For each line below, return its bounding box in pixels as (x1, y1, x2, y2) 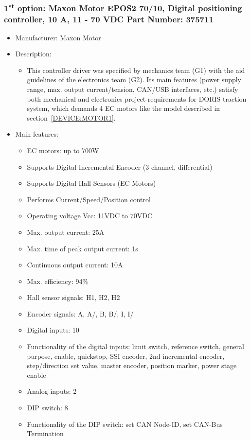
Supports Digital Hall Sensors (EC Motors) (27, 178, 156, 188)
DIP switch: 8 (27, 403, 68, 413)
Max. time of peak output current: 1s (27, 243, 138, 253)
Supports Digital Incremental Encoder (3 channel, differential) (27, 161, 213, 172)
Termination (27, 428, 64, 439)
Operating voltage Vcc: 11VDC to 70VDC (27, 211, 153, 221)
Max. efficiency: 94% (27, 276, 89, 286)
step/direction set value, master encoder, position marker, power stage (27, 360, 237, 370)
